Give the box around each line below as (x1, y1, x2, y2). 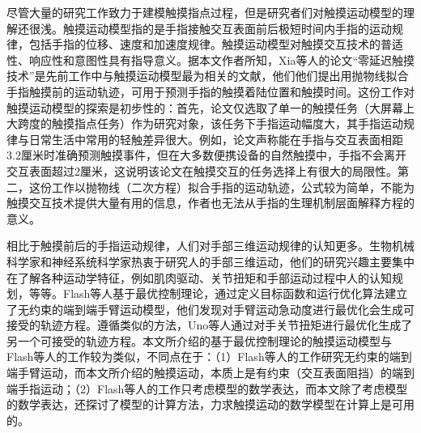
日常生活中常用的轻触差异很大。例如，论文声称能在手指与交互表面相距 (28, 130, 403, 147)
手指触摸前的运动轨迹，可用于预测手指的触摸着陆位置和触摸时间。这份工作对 (6, 83, 415, 100)
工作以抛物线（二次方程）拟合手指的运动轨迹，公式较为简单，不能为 (51, 178, 415, 195)
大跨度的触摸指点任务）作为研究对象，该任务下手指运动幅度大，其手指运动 (6, 115, 403, 132)
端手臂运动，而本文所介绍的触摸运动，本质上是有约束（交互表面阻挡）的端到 (6, 364, 415, 381)
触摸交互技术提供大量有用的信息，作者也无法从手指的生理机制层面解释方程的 (6, 194, 415, 211)
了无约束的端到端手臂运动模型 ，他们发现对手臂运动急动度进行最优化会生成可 (6, 300, 415, 317)
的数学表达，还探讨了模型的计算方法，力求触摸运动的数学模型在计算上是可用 (6, 396, 415, 413)
